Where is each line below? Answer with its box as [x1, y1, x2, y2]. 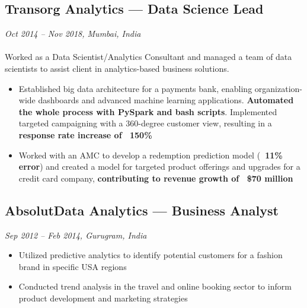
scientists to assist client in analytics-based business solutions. [5, 62, 229, 74]
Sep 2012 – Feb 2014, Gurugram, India [5, 228, 147, 241]
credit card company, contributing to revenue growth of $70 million [18, 172, 293, 184]
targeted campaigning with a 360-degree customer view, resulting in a [18, 117, 272, 129]
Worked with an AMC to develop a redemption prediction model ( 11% [18, 148, 283, 161]
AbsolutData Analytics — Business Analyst [5, 201, 279, 219]
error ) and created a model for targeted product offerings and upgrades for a [18, 160, 300, 173]
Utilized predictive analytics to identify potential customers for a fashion [18, 249, 283, 261]
